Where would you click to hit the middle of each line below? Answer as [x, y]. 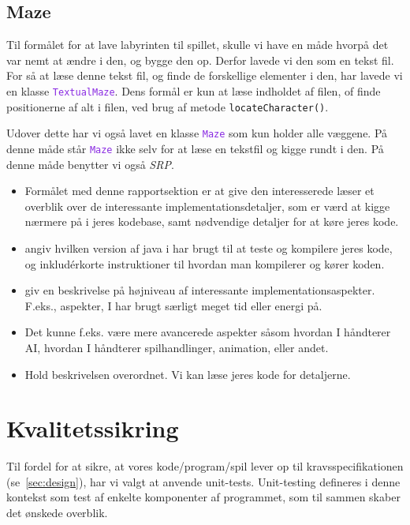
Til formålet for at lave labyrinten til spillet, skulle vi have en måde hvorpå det [198, 45]
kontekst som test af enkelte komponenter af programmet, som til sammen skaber [203, 497]
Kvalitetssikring [93, 428]
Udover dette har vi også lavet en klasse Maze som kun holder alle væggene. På [197, 133]
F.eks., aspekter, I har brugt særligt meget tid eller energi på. [173, 305]
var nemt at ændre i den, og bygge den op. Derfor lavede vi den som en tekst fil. [200, 60]
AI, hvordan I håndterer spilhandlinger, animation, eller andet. [177, 347]
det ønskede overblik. [57, 513]
